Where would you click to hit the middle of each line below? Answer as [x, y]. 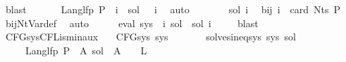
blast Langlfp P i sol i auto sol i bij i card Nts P [173, 9]
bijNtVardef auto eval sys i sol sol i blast [132, 23]
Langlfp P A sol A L [86, 50]
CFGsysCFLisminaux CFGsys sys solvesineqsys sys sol [150, 37]
